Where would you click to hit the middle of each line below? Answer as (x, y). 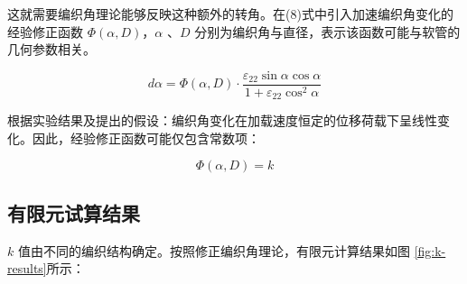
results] (27, 268)
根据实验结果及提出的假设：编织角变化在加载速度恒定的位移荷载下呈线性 (222, 120)
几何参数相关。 (51, 49)
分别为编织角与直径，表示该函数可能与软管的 (327, 31)
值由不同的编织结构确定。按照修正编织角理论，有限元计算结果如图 (214, 250)
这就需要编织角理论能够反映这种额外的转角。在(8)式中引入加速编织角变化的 (230, 14)
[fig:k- (430, 250)
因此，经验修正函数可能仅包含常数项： (146, 137)
